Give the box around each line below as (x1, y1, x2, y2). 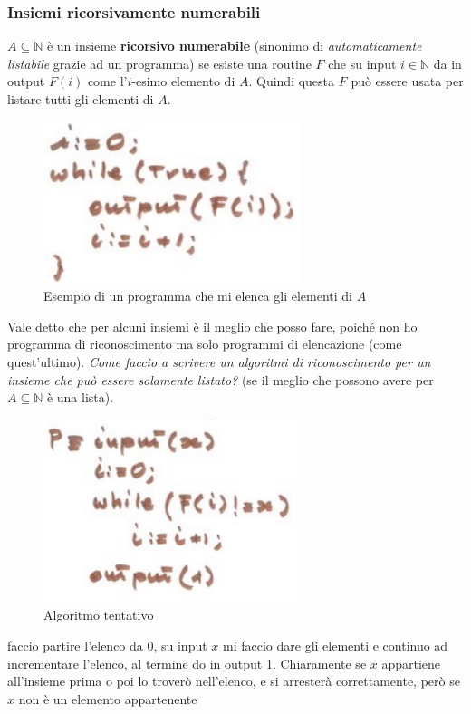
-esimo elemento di (131, 72, 235, 91)
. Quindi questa (248, 72, 335, 91)
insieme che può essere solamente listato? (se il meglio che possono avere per (7, 370, 434, 389)
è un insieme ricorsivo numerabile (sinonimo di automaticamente (46, 36, 422, 55)
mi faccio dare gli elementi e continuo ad (223, 635, 448, 654)
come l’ (87, 72, 128, 91)
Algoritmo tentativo (43, 605, 154, 624)
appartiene (381, 653, 441, 672)
